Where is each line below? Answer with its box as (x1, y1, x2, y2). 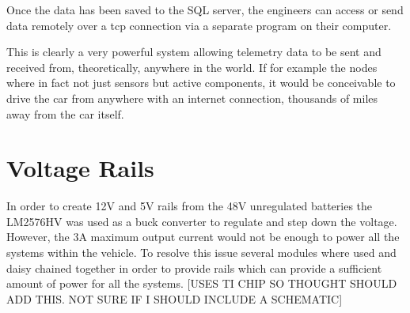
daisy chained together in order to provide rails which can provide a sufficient (6, 259, 382, 276)
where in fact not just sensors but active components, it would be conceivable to (6, 74, 396, 91)
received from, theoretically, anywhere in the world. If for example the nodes (6, 58, 378, 75)
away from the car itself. (6, 105, 124, 122)
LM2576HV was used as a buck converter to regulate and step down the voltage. (6, 213, 397, 229)
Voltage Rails (6, 152, 154, 184)
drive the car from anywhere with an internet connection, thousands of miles (6, 89, 378, 106)
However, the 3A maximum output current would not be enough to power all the (6, 228, 400, 245)
